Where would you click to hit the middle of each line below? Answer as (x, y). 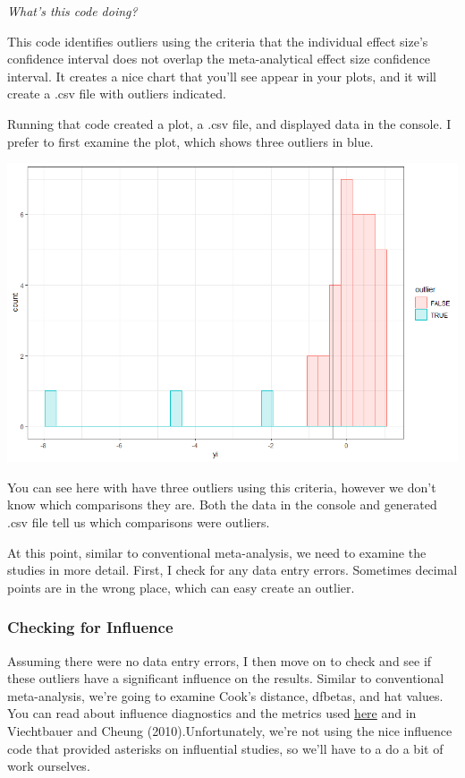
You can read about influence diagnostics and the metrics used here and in (212, 713)
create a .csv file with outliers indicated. (117, 94)
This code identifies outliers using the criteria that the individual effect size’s (218, 41)
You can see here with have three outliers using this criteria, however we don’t (222, 487)
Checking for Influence (90, 627)
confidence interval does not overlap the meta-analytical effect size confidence (219, 59)
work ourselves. (49, 766)
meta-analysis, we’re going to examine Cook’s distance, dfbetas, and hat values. (225, 695)
